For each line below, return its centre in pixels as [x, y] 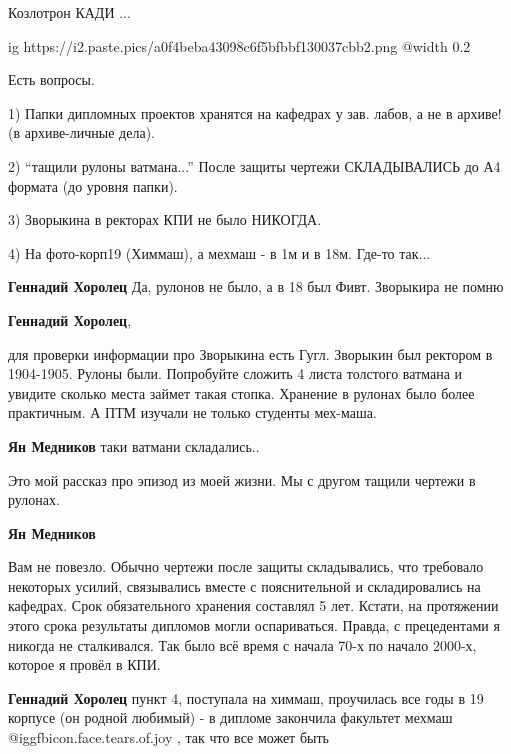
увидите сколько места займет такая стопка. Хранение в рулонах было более [241, 392]
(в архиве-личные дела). [81, 132]
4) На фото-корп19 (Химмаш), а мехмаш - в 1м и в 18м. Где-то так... [219, 252]
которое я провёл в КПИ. [84, 664]
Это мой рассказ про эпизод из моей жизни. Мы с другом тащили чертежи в [242, 479]
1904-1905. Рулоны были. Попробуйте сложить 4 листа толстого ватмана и [235, 373]
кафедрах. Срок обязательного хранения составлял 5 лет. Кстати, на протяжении [253, 605]
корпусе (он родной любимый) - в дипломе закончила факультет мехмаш [230, 717]
